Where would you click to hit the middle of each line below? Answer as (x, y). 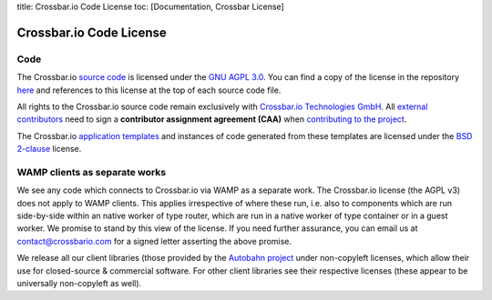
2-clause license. (49, 149)
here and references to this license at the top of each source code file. (149, 90)
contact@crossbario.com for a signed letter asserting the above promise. (154, 241)
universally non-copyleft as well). (79, 283)
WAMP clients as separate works (92, 172)
